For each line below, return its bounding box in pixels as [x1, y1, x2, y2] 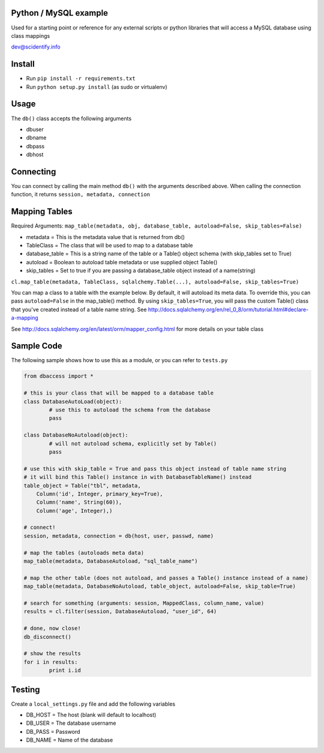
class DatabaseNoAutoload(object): [23, 432, 128, 438]
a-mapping [11, 314, 38, 321]
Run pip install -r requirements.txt [26, 75, 136, 82]
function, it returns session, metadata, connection [11, 191, 150, 198]
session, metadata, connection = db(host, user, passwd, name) [23, 532, 214, 539]
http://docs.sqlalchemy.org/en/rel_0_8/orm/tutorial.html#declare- [148, 306, 309, 313]
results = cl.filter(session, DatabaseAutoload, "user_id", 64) [23, 608, 217, 615]
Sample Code [11, 341, 62, 351]
